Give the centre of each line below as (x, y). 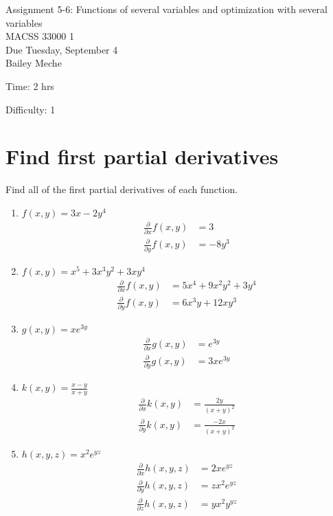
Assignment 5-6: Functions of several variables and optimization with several (166, 9)
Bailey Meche (34, 63)
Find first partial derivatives (142, 156)
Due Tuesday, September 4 (62, 49)
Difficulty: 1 (31, 109)
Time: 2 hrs (30, 86)
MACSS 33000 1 (40, 36)
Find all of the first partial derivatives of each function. (122, 189)
